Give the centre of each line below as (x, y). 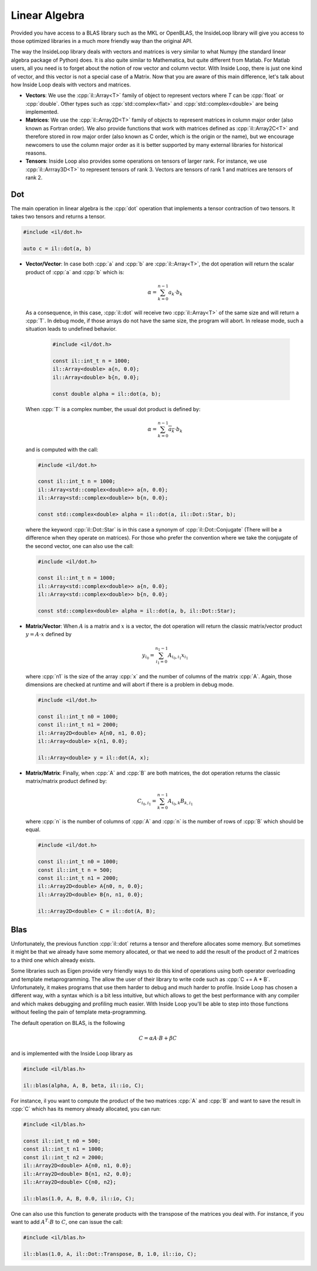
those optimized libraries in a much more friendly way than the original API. (102, 41)
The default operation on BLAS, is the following (68, 1023)
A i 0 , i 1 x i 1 (178, 656)
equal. (33, 830)
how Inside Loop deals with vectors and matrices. (71, 85)
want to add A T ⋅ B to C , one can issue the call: (67, 1222)
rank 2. (34, 178)
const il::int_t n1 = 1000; (63, 1149)
